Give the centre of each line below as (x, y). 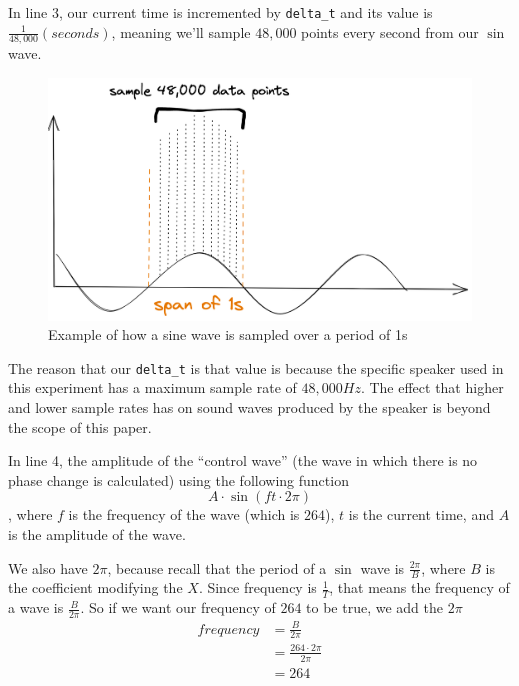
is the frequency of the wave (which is (184, 514)
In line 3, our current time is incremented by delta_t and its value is (220, 12)
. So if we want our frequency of (178, 607)
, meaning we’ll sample (181, 31)
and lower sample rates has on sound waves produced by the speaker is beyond (249, 406)
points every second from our (390, 31)
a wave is (36, 607)
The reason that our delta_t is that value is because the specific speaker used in (256, 367)
